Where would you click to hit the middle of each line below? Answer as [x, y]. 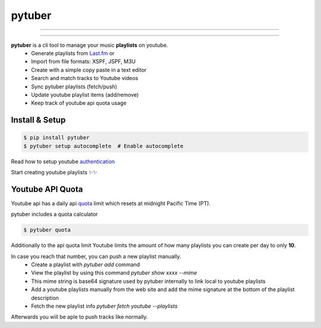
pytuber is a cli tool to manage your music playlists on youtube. [89, 45]
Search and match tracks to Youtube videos [85, 78]
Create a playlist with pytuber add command [86, 265]
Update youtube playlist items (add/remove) [85, 94]
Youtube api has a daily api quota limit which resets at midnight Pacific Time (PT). [111, 203]
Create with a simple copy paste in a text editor [89, 70]
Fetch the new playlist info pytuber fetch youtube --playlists [104, 306]
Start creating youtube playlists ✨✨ [54, 173]
